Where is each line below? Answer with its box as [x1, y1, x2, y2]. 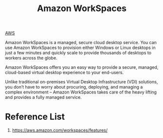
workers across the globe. [5, 55, 57, 61]
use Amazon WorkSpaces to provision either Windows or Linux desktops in [5, 45, 156, 51]
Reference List [5, 111, 65, 123]
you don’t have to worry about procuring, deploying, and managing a [5, 84, 143, 90]
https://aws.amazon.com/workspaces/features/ [12, 127, 108, 133]
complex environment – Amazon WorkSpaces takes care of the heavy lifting [5, 89, 157, 95]
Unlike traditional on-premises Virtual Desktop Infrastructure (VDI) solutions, [5, 79, 158, 85]
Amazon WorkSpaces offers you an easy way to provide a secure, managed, [5, 64, 159, 70]
